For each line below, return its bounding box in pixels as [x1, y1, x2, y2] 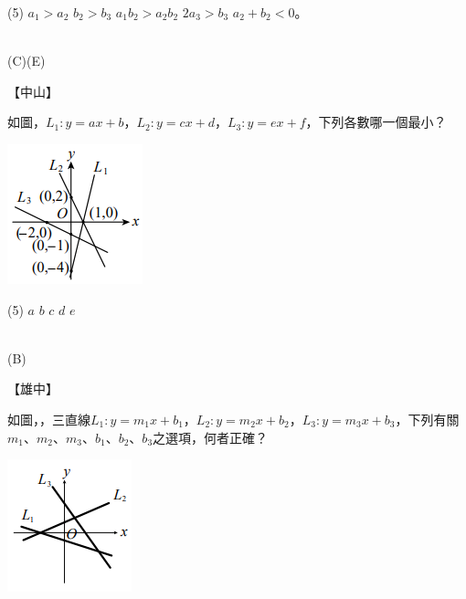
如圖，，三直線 [7, 409, 90, 428]
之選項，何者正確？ [153, 427, 269, 447]
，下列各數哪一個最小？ [305, 112, 447, 131]
